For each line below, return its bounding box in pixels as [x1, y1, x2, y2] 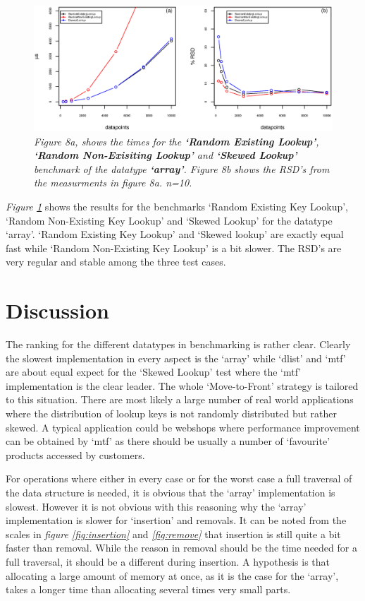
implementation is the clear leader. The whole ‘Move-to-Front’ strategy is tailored [6, 378, 359, 393]
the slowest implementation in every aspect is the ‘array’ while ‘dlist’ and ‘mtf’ [6, 350, 346, 365]
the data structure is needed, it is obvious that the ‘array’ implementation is [6, 485, 335, 500]
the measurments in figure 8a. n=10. [34, 175, 192, 190]
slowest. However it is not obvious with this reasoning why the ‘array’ [6, 499, 307, 513]
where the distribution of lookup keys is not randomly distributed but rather [6, 406, 338, 421]
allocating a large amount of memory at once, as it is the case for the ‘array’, [6, 568, 339, 583]
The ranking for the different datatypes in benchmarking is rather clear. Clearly [6, 337, 351, 352]
